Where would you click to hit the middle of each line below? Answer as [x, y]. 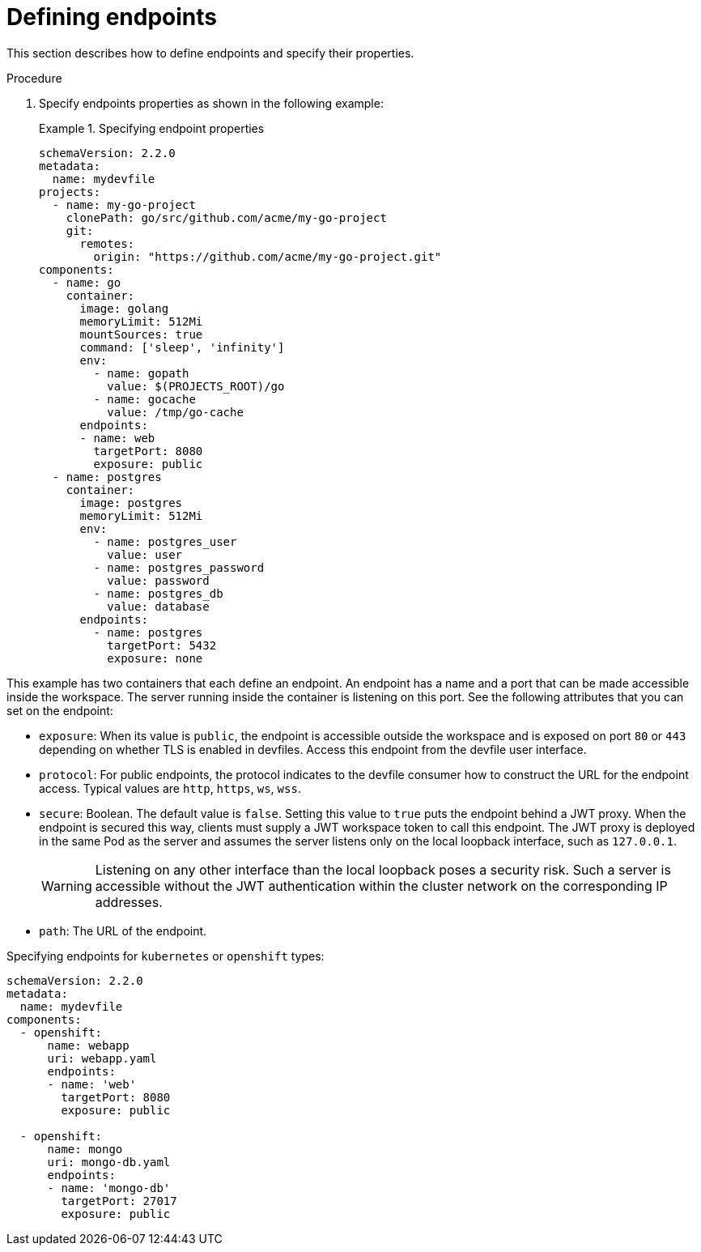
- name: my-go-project [124, 204]
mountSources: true [141, 334]
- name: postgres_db [158, 593]
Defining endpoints [112, 17]
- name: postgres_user [165, 541]
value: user [145, 554]
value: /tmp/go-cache [175, 412]
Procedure [34, 78]
